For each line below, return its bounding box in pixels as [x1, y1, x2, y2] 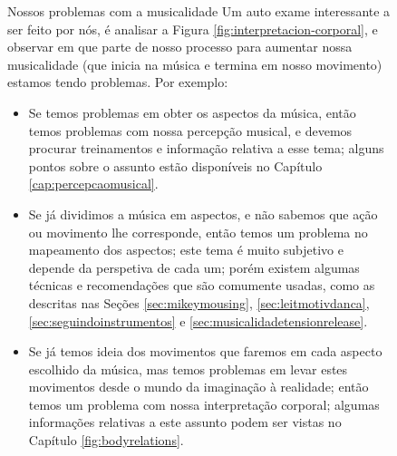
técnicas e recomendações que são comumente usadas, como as [28, 276, 375, 295]
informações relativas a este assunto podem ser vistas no [28, 412, 342, 432]
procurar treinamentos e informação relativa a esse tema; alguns [28, 139, 384, 158]
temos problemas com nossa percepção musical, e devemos [28, 121, 353, 140]
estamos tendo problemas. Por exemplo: [7, 73, 228, 92]
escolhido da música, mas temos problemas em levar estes [28, 359, 348, 378]
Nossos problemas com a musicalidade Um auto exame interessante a [7, 2, 391, 20]
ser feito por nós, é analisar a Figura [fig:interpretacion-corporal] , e [7, 19, 378, 38]
